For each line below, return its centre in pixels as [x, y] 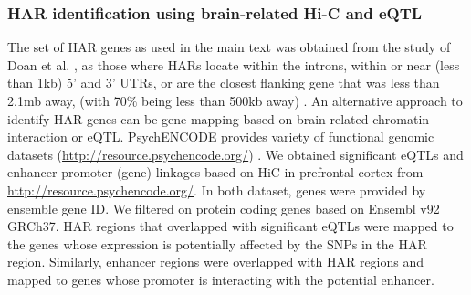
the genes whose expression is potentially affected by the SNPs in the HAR [217, 243]
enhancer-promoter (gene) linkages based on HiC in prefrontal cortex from [215, 172]
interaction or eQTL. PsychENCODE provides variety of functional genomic [221, 137]
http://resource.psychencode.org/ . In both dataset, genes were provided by [217, 190]
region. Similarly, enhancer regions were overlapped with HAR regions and [216, 262]
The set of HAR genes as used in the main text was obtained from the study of [229, 47]
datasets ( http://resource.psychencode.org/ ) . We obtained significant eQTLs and [235, 154]
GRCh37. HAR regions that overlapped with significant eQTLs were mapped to [230, 226]
